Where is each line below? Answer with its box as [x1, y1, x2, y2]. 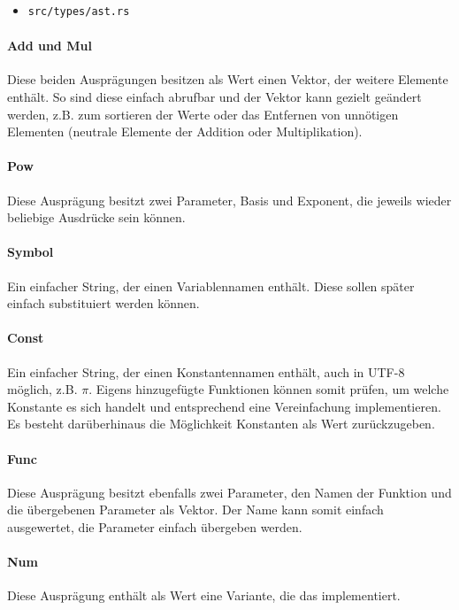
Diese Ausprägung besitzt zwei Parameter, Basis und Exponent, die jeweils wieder [7, 190, 452, 209]
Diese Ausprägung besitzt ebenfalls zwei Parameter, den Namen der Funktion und [7, 483, 452, 501]
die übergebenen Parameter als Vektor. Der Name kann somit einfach [7, 500, 384, 519]
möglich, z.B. [7, 380, 78, 398]
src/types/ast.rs [27, 5, 130, 18]
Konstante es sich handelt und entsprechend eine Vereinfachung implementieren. [7, 397, 441, 415]
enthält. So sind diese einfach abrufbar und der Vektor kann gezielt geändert [7, 87, 422, 105]
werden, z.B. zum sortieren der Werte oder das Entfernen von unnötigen [7, 104, 399, 123]
